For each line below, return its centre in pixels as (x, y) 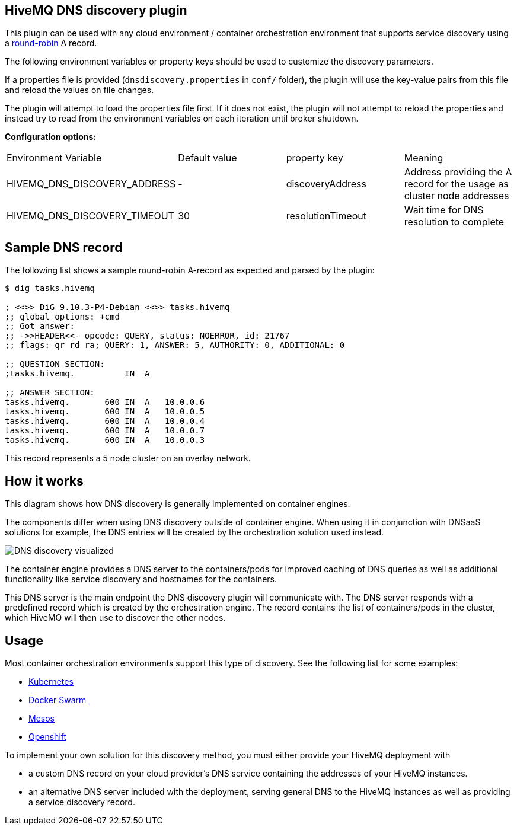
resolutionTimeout (326, 216)
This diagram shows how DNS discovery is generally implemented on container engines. (178, 504)
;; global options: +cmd (62, 317)
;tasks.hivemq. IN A (77, 374)
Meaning (424, 158)
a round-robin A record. (51, 43)
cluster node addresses (457, 196)
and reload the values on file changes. (79, 90)
